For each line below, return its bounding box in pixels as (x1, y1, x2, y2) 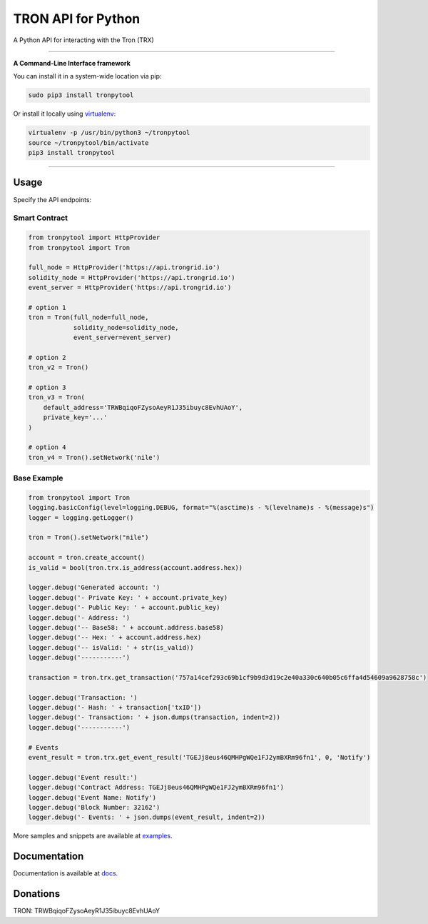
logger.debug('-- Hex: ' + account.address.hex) (28, 633, 202, 642)
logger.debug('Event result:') (28, 773, 138, 781)
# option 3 (28, 383, 66, 391)
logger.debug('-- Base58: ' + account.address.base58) (28, 623, 224, 631)
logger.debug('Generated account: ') (28, 583, 160, 592)
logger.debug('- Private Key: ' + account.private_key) (28, 593, 228, 601)
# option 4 (28, 443, 66, 451)
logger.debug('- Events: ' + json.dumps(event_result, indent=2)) (28, 813, 265, 821)
